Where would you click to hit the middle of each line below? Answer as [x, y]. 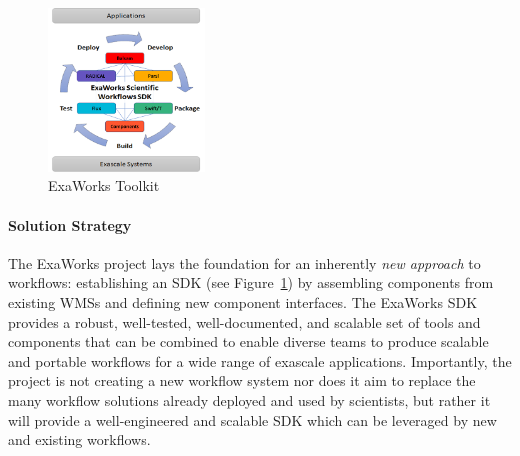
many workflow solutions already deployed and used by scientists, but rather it [249, 399]
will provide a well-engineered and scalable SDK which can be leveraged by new [252, 419]
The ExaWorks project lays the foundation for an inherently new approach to [244, 262]
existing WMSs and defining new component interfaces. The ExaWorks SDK [243, 301]
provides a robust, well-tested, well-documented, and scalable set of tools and [244, 321]
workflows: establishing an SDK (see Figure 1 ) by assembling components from [251, 282]
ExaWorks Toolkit [104, 185]
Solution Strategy [70, 224]
